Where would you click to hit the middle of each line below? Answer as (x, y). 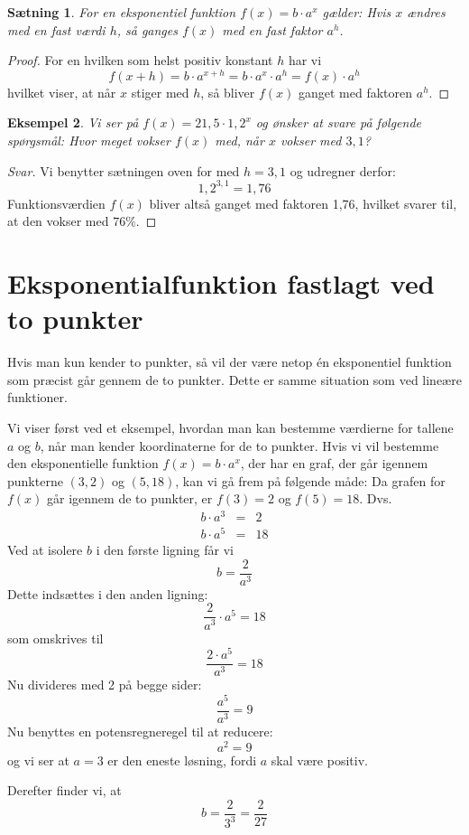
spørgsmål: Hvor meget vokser (89, 141)
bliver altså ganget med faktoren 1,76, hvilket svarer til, (303, 203)
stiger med (160, 92)
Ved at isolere (45, 550)
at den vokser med (58, 221)
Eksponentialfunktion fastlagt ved (221, 283)
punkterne (35, 480)
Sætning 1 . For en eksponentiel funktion (122, 12)
